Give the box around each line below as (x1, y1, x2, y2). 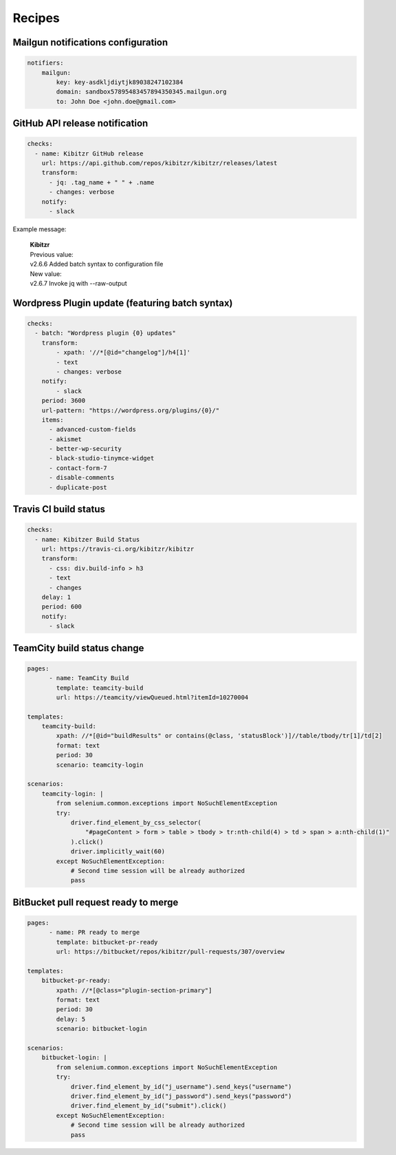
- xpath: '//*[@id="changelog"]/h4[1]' (56, 348, 190, 357)
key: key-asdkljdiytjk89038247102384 (56, 78, 184, 86)
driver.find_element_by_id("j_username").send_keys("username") (70, 1083, 292, 1090)
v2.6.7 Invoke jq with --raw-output (30, 279, 127, 287)
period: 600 (41, 603, 82, 611)
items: (41, 416, 64, 423)
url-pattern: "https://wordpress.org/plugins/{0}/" (41, 406, 220, 414)
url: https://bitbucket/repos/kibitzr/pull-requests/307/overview (56, 948, 285, 956)
